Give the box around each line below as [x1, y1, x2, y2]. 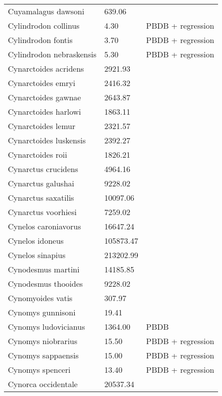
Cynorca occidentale [8, 378, 78, 390]
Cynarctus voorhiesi [8, 206, 77, 218]
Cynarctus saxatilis [8, 192, 74, 203]
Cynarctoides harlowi [8, 106, 81, 117]
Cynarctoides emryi [8, 77, 76, 88]
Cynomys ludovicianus [8, 321, 85, 332]
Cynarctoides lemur [8, 120, 76, 132]
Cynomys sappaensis [8, 350, 79, 361]
